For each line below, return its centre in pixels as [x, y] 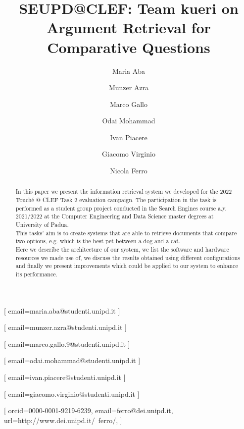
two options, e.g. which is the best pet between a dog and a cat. [98, 241]
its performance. [36, 274]
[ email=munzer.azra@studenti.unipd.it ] [65, 327]
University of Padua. [42, 225]
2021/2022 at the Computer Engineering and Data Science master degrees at [115, 216]
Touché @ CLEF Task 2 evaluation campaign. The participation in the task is [116, 200]
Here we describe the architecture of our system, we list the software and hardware [122, 249]
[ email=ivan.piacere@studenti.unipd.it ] [65, 377]
